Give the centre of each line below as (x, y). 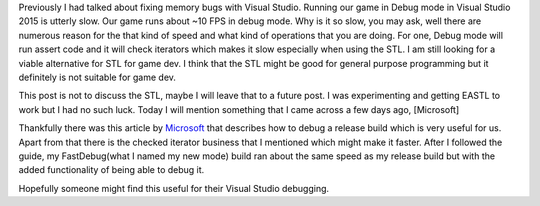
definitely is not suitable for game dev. (97, 77)
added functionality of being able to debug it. (111, 170)
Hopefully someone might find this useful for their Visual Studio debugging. (174, 188)
